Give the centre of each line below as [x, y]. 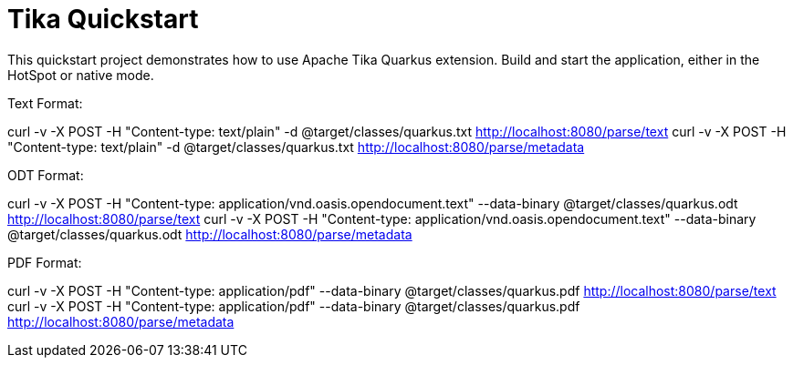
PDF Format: [45, 262]
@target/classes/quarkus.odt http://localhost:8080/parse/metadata [210, 234]
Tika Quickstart [103, 19]
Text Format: [45, 103]
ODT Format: [46, 175]
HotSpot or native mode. [81, 75]
